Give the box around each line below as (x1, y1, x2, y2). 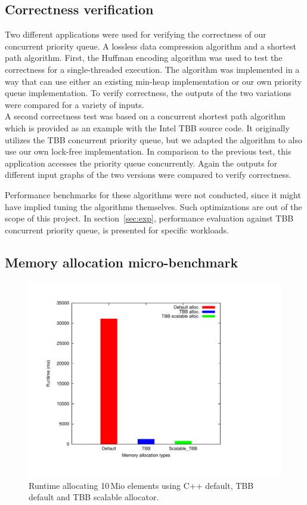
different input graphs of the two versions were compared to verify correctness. (5, 168, 292, 181)
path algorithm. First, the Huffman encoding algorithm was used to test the (5, 51, 283, 64)
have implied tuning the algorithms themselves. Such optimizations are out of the (5, 200, 302, 213)
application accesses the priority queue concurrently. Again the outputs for (5, 156, 278, 169)
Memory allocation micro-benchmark (5, 252, 238, 271)
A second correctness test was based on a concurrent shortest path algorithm (5, 110, 286, 122)
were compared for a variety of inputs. (5, 98, 144, 110)
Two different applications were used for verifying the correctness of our (5, 28, 266, 41)
